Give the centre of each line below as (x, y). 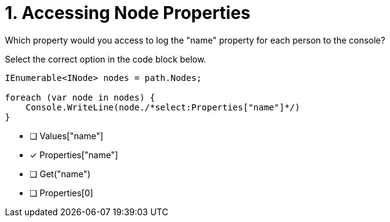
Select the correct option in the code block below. (106, 59)
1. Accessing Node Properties (128, 13)
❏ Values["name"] (67, 136)
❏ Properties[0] (61, 193)
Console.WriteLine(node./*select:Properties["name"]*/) (163, 107)
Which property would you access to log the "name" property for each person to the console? (195, 40)
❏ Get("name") (60, 174)
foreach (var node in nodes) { (80, 97)
